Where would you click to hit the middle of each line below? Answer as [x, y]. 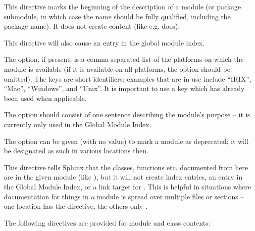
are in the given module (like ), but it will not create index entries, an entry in [123, 177]
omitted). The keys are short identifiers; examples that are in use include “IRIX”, [128, 78]
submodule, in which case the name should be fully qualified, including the [117, 16]
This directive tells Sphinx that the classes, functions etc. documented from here [126, 167]
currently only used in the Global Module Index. [78, 124]
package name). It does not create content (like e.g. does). [92, 26]
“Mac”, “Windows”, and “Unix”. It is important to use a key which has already [124, 88]
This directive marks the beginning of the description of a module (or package [123, 6]
